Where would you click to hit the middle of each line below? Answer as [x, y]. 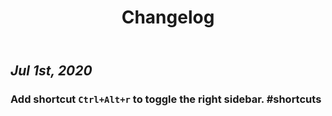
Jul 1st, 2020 [51, 71]
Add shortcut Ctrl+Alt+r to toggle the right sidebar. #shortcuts [166, 99]
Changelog [168, 17]
